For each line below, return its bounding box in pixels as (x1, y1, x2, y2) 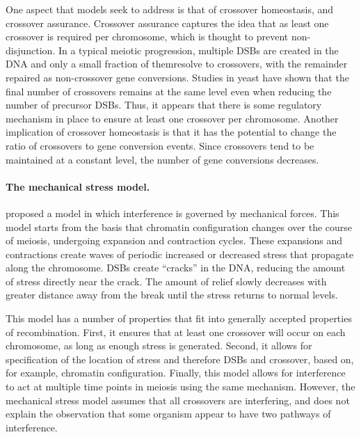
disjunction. (6, 42, 56, 57)
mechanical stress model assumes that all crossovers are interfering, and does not (6, 392, 350, 407)
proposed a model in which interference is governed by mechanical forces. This (6, 205, 339, 220)
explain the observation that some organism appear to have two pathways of (6, 406, 331, 421)
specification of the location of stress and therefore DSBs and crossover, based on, (6, 351, 354, 366)
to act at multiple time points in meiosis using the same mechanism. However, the (6, 379, 355, 394)
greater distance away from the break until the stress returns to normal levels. (6, 287, 338, 302)
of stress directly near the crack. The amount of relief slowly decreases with (6, 273, 327, 288)
